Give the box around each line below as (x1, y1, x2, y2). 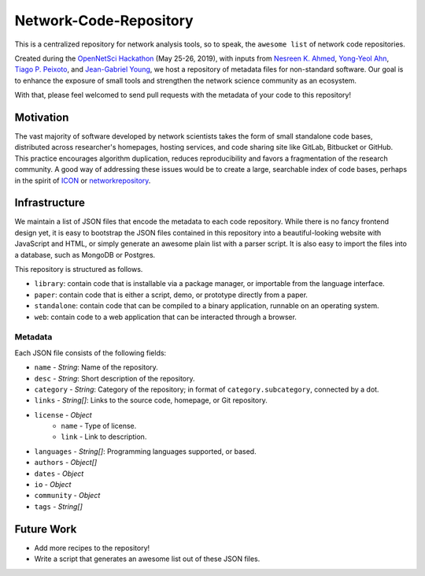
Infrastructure (14, 196, 86, 210)
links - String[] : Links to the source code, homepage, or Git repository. (34, 396, 268, 405)
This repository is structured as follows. (14, 265, 143, 274)
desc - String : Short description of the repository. (34, 373, 196, 383)
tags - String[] (34, 501, 83, 511)
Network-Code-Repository (14, 12, 194, 29)
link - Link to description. (61, 432, 147, 441)
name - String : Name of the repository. (34, 362, 159, 372)
